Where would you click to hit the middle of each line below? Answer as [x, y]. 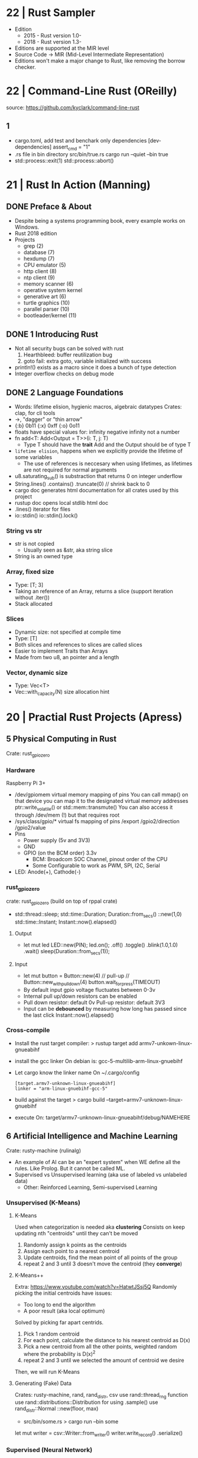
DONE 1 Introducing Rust [52, 334]
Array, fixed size [30, 572]
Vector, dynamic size [37, 672]
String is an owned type [43, 556]
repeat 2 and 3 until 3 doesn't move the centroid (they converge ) [103, 1264]
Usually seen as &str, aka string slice [68, 550]
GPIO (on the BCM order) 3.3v [60, 853]
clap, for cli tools [35, 413]
